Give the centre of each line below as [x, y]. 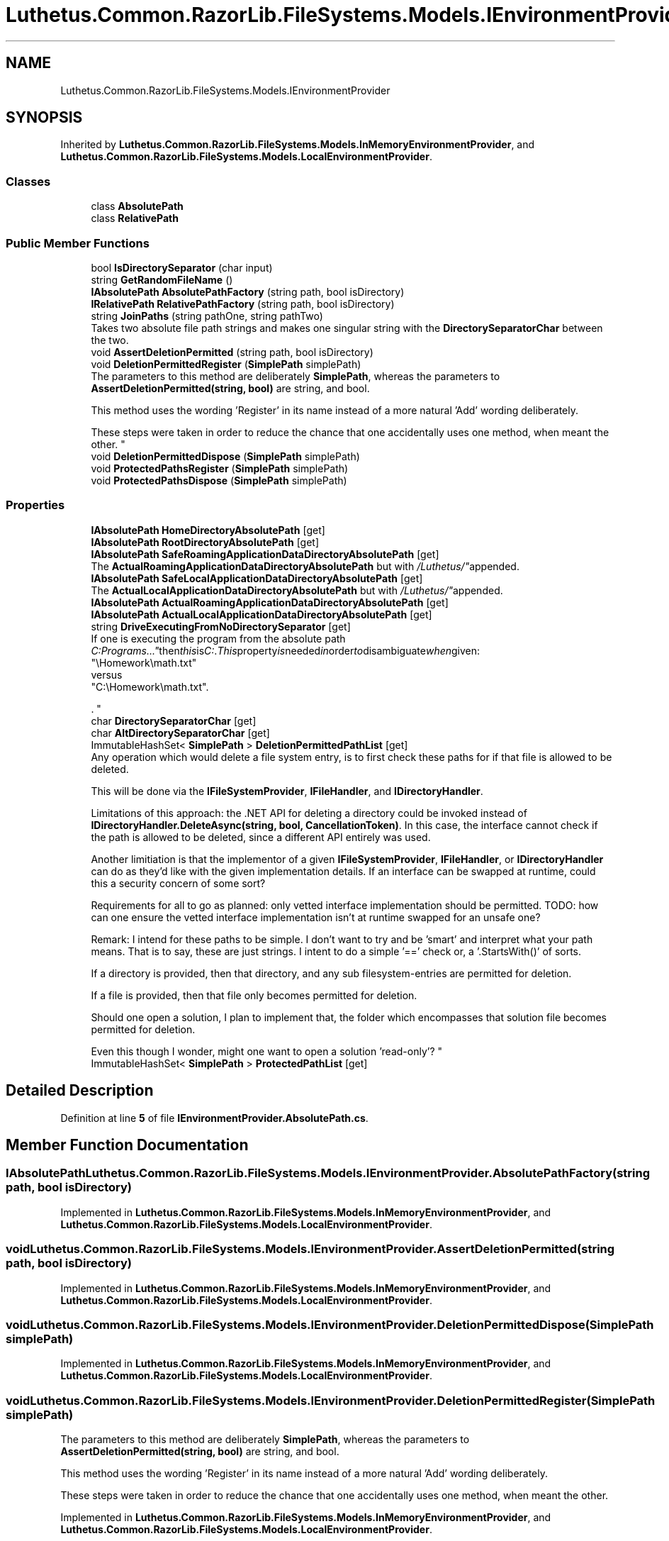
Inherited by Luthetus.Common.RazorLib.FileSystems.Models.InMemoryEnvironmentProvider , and [298, 145]
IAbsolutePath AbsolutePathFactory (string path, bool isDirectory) [248, 291]
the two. [110, 340]
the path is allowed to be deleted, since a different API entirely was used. [261, 837]
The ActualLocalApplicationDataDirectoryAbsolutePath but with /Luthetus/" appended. [297, 590]
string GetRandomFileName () [162, 279]
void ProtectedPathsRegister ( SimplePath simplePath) [220, 468]
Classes [28, 181]
